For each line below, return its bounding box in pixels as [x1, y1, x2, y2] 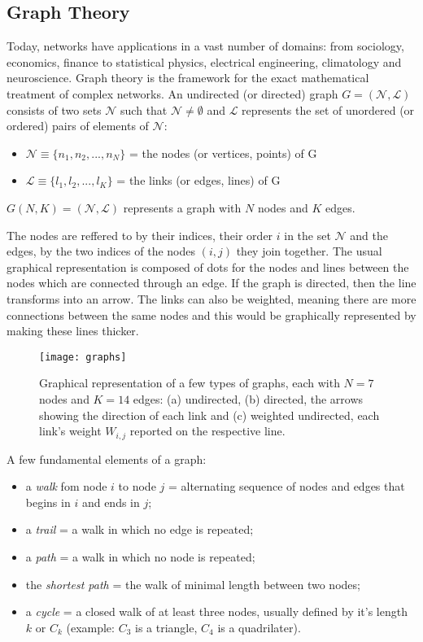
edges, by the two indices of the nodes [7, 242, 195, 260]
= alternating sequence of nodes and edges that [168, 478, 405, 495]
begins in [25, 493, 71, 510]
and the [350, 226, 388, 243]
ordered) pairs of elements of [7, 117, 149, 134]
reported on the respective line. [129, 422, 286, 439]
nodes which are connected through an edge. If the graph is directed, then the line [7, 274, 416, 291]
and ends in [81, 493, 140, 510]
